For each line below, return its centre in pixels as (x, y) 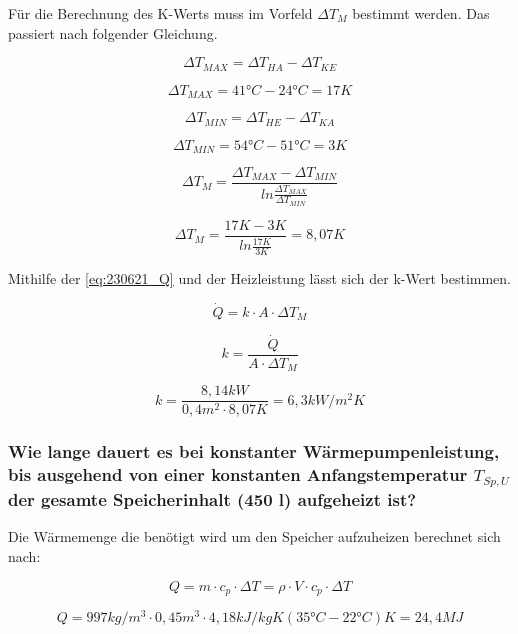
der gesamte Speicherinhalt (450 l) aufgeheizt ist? (212, 499)
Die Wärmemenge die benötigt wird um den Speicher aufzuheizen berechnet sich (254, 536)
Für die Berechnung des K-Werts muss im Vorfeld (160, 13)
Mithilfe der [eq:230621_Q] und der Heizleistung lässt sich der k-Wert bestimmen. (260, 278)
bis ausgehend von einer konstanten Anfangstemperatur (238, 474)
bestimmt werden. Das (421, 13)
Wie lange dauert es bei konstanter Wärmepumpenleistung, (254, 451)
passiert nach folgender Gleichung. (113, 32)
